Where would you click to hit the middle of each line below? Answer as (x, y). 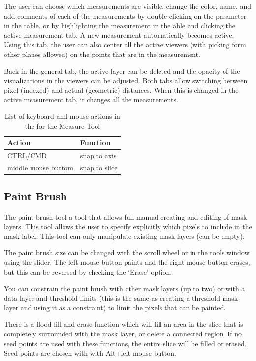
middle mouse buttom (40, 167)
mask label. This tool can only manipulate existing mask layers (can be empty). (124, 236)
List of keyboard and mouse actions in (62, 116)
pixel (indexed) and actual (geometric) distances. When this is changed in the (121, 90)
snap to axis (98, 155)
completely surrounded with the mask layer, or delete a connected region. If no (123, 334)
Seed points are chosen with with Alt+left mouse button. (90, 353)
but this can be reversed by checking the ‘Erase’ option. (88, 272)
